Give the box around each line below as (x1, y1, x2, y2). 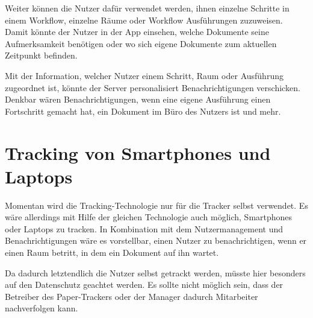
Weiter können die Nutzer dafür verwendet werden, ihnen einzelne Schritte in (5, 2, 290, 14)
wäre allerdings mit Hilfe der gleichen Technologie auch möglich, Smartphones (5, 211, 293, 223)
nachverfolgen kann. (5, 302, 78, 314)
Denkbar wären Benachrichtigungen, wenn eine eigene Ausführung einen (5, 93, 271, 106)
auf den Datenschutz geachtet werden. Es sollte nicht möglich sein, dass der (5, 278, 284, 291)
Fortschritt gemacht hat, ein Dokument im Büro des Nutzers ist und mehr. (5, 104, 281, 117)
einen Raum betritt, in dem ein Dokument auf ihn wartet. (5, 246, 219, 259)
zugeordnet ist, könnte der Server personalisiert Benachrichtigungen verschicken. (5, 81, 300, 94)
